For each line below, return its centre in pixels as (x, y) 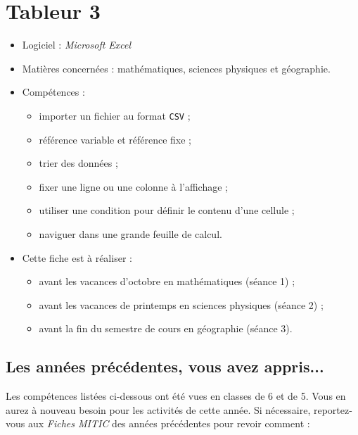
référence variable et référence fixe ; (115, 139)
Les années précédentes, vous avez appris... (165, 366)
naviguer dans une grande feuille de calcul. (130, 233)
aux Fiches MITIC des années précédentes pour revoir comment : (169, 423)
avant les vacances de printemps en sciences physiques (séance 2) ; (181, 304)
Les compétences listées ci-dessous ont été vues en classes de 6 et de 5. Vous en (176, 396)
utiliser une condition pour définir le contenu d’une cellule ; (167, 210)
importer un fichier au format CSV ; (115, 115)
